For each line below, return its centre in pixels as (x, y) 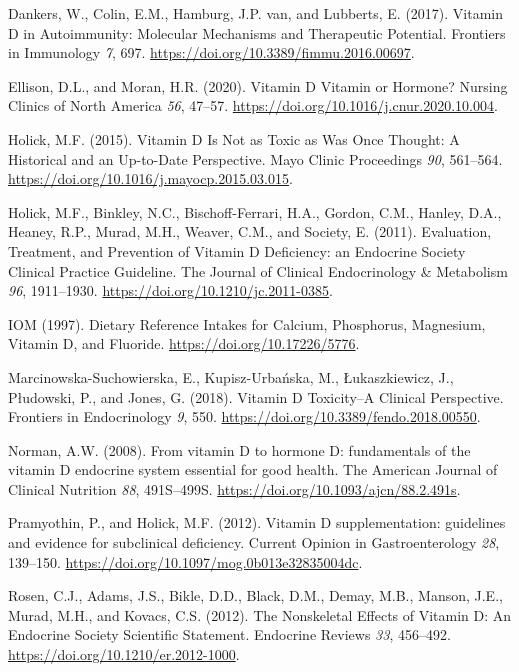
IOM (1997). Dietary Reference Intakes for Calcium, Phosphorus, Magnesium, (247, 323)
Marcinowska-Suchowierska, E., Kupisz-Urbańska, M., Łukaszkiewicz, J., (231, 376)
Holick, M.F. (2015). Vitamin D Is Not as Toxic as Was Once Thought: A (234, 138)
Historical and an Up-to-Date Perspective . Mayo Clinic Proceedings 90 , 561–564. (255, 158)
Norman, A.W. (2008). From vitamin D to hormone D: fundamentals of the (239, 449)
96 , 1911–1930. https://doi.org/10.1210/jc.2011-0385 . (170, 290)
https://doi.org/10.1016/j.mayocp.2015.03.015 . (150, 178)
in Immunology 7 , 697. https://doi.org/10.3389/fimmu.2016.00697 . (211, 52)
